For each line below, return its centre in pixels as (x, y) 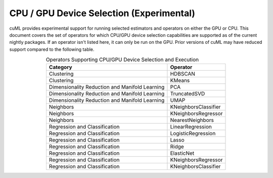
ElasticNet (182, 153)
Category (61, 67)
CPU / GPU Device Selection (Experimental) (102, 13)
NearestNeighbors (192, 120)
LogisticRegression (193, 134)
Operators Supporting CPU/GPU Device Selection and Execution (122, 60)
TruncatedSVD (188, 94)
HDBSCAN (183, 74)
